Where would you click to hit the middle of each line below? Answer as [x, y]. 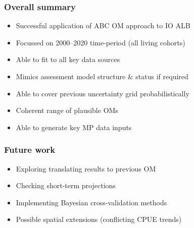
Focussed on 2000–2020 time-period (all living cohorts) [101, 42]
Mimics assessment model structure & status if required [102, 76]
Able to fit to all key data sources [68, 59]
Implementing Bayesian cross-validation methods [91, 202]
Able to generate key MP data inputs [74, 127]
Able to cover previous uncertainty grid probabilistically [103, 93]
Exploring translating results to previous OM [86, 168]
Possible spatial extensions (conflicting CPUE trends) [99, 219]
